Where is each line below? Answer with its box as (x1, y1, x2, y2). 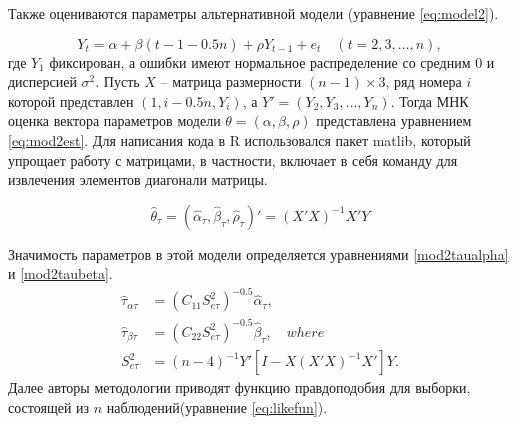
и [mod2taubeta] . (8, 263, 113, 284)
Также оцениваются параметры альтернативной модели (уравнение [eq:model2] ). (8, 3, 499, 23)
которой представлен (8, 90, 134, 111)
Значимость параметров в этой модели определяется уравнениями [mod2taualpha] (8, 243, 509, 264)
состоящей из (8, 396, 90, 417)
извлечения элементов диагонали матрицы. (8, 169, 268, 190)
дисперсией (8, 71, 77, 92)
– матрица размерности (160, 71, 302, 92)
